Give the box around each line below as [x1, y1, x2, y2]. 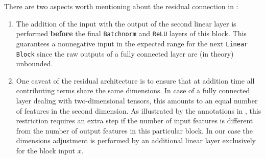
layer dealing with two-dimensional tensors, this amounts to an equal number [16, 95, 258, 105]
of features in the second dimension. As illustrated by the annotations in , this [16, 105, 261, 116]
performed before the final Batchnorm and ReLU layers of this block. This [16, 28, 247, 39]
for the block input [16, 145, 75, 155]
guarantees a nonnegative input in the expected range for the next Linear [16, 38, 248, 48]
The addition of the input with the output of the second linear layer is [16, 18, 236, 29]
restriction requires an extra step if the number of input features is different [16, 115, 253, 126]
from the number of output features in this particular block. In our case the [16, 125, 253, 136]
